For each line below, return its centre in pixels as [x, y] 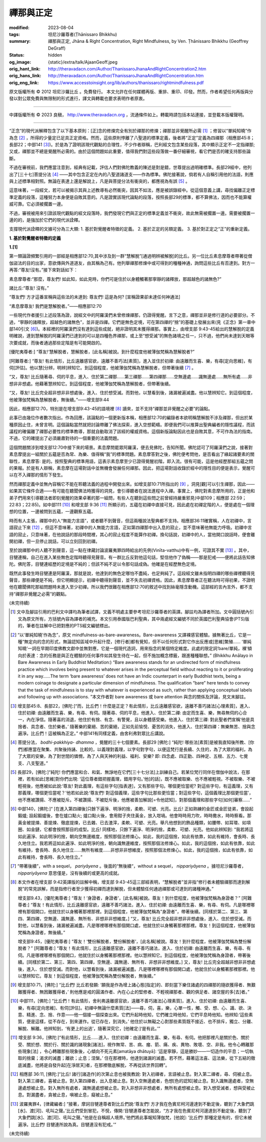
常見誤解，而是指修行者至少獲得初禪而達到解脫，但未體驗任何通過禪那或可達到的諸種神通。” [121, 889]
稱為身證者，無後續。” [44, 932]
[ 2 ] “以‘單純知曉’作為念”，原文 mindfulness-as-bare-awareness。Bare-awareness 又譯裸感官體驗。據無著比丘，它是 [129, 635]
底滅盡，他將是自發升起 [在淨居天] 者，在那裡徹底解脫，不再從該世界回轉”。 [94, 1065]
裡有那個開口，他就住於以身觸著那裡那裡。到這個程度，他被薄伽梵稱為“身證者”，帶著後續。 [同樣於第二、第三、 [131, 912]
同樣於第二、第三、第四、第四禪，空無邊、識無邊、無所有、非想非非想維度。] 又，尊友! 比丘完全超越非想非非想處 [142, 962]
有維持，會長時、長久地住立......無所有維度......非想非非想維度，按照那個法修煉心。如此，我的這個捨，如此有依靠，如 [135, 850]
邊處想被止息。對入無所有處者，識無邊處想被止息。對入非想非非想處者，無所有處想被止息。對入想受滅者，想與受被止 [137, 1088]
